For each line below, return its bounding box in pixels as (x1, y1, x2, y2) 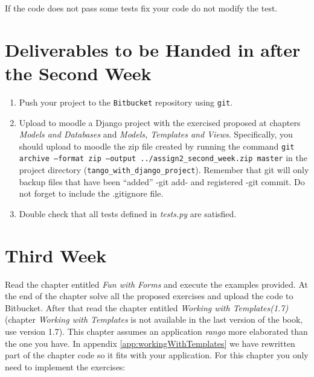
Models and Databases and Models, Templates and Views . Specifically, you (19, 128, 293, 141)
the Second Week (5, 60, 152, 85)
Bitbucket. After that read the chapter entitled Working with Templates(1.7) (5, 301, 289, 314)
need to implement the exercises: (5, 360, 126, 373)
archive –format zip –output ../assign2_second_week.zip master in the (19, 151, 307, 164)
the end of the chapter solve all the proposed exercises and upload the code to (5, 290, 293, 302)
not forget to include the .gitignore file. (19, 187, 164, 200)
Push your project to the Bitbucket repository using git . (19, 95, 233, 108)
